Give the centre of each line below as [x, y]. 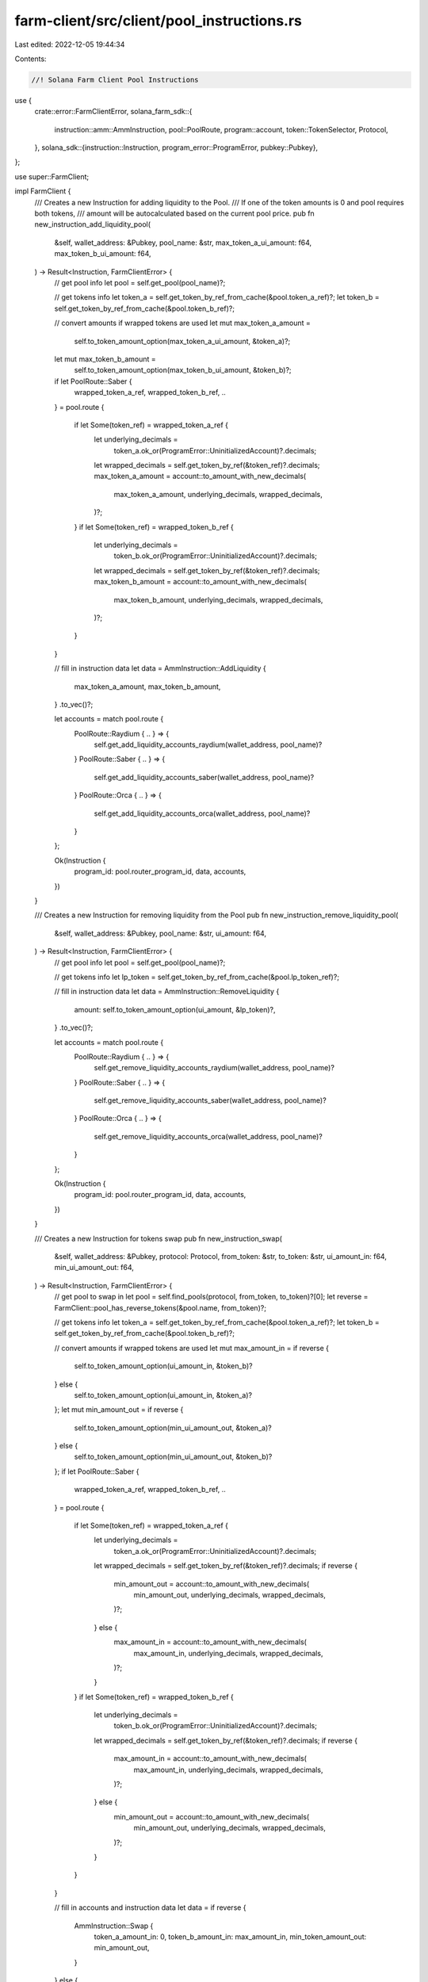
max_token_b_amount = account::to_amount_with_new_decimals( [200, 582]
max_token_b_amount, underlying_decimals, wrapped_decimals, [218, 599]
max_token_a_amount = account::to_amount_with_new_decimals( [200, 476]
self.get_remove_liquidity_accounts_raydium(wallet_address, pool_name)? [214, 1068]
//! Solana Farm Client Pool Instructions [115, 80]
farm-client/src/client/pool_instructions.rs [159, 21]
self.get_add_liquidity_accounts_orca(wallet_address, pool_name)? [202, 813]
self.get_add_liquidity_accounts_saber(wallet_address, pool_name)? [204, 777]
